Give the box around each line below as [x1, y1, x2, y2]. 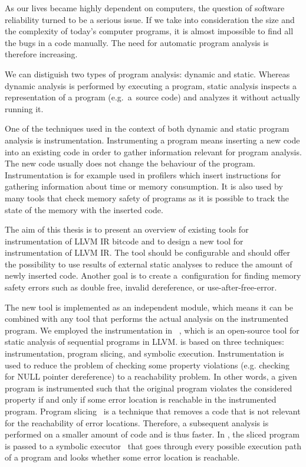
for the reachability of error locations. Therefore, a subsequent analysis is [5, 416, 269, 429]
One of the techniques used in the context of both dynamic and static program [5, 122, 289, 135]
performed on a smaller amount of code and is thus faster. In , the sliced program [5, 428, 300, 440]
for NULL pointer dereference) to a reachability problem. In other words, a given [5, 370, 297, 383]
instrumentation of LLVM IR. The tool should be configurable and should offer [5, 246, 290, 259]
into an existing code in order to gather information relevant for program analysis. [5, 145, 302, 158]
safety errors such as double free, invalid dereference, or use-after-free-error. [5, 281, 277, 293]
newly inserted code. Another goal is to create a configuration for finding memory [5, 269, 301, 282]
